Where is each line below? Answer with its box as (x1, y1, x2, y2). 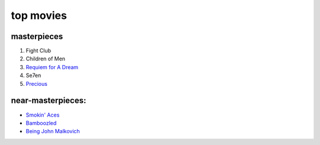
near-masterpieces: (11, 95, 87, 106)
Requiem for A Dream (25, 63, 79, 70)
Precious (25, 80, 47, 87)
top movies (11, 9, 68, 22)
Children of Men (25, 55, 65, 62)
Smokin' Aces (25, 111, 60, 118)
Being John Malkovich (25, 128, 80, 135)
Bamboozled (25, 119, 57, 127)
